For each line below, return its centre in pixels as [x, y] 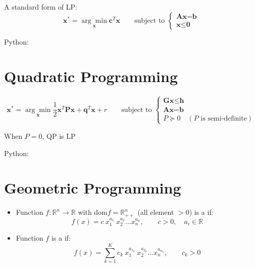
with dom [93, 212]
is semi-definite [224, 118]
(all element [156, 212]
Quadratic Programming [91, 76]
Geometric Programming [93, 188]
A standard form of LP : [41, 7]
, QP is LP [59, 136]
